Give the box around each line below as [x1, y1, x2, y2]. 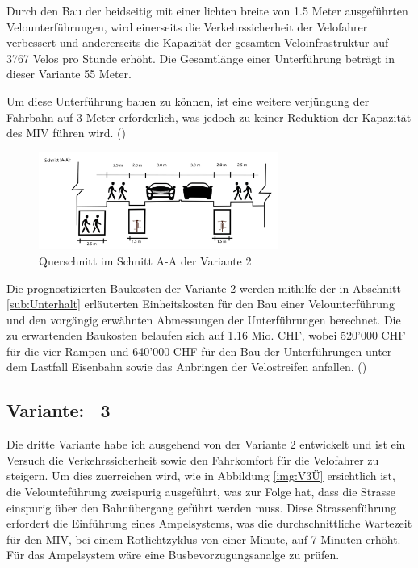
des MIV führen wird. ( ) [6, 124, 126, 141]
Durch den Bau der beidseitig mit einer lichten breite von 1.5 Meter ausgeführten [6, 2, 408, 19]
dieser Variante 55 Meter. [6, 65, 132, 82]
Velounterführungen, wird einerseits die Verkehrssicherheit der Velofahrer [6, 18, 368, 35]
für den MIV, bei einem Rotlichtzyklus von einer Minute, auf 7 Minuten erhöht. [6, 530, 401, 547]
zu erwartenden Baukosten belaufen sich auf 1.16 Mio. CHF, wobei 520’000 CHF [6, 327, 406, 344]
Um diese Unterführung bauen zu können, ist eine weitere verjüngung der [6, 92, 370, 109]
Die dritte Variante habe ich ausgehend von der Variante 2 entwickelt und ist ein [6, 436, 406, 453]
